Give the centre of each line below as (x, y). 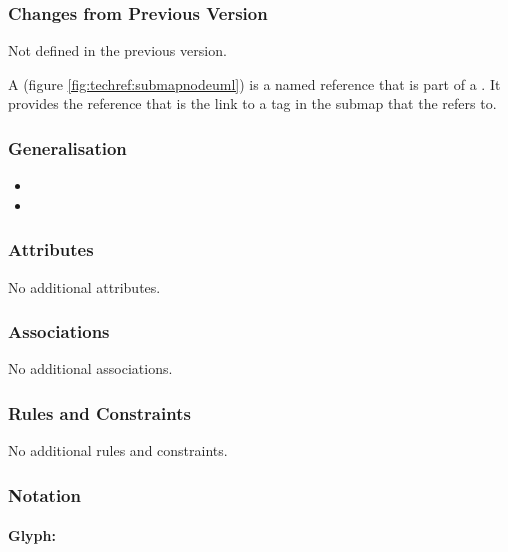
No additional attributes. (84, 286)
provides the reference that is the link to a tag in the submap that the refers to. (252, 103)
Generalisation (67, 147)
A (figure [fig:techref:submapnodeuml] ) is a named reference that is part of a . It (254, 83)
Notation (44, 494)
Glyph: (32, 535)
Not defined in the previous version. (117, 50)
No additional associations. (90, 368)
